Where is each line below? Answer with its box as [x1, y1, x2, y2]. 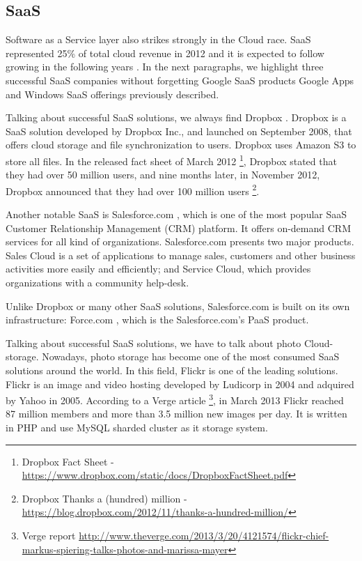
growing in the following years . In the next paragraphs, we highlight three [6, 59, 324, 74]
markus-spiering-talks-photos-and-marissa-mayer [22, 541, 228, 556]
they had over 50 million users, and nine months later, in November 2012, [6, 167, 320, 182]
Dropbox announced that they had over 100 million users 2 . [6, 181, 260, 198]
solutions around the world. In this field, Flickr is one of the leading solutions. [6, 362, 338, 377]
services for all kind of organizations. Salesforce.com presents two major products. [6, 234, 354, 249]
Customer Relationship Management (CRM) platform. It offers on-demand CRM [6, 220, 351, 235]
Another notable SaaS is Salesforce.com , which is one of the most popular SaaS [6, 207, 347, 222]
